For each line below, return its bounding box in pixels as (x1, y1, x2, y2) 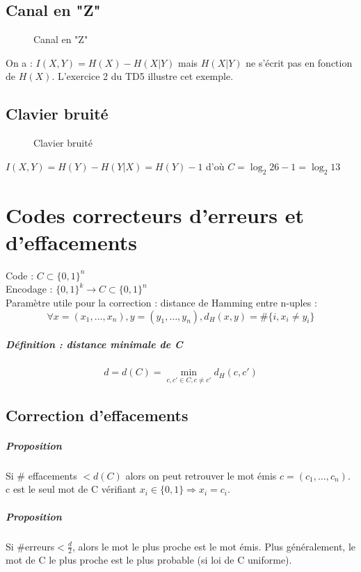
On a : (6, 55, 33, 70)
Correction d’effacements (6, 404, 188, 425)
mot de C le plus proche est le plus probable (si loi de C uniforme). (6, 553, 292, 567)
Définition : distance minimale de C (6, 337, 183, 352)
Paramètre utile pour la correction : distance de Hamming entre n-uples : (6, 295, 317, 310)
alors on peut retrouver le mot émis (125, 468, 277, 482)
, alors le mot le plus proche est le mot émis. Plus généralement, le (72, 539, 355, 553)
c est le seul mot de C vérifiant (6, 482, 136, 496)
